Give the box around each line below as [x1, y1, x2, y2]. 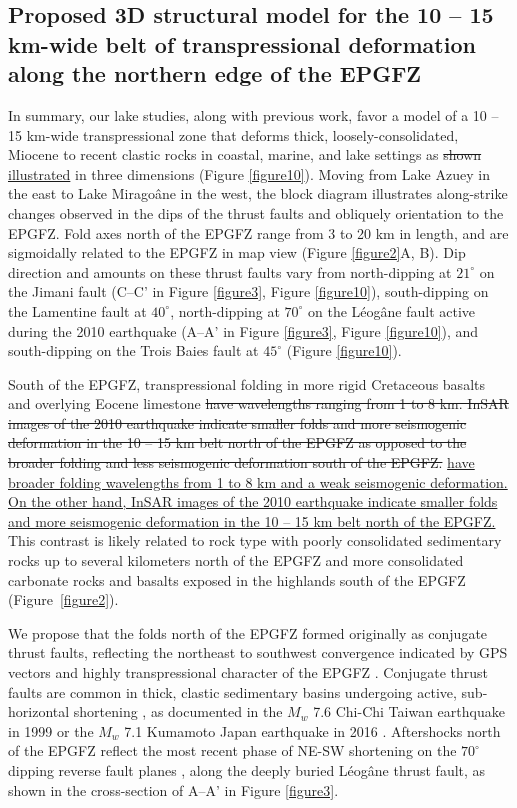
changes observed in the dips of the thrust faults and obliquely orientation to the [8, 202, 504, 223]
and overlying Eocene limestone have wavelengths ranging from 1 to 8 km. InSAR [8, 393, 509, 414]
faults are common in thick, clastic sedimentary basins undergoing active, [8, 681, 457, 702]
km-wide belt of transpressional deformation [8, 28, 476, 59]
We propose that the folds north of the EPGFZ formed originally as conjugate [8, 622, 488, 643]
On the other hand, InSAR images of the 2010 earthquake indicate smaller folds [8, 491, 498, 512]
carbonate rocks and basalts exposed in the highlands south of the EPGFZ [8, 569, 466, 590]
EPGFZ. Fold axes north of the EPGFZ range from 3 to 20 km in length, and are [8, 222, 509, 243]
